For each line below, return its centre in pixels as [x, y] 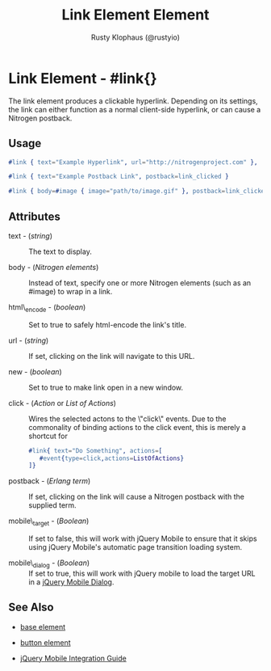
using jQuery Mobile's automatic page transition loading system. [135, 547]
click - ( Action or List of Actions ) [63, 403]
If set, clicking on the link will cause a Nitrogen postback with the [136, 497]
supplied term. [52, 505]
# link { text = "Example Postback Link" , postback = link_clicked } [119, 177]
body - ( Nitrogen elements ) [54, 267]
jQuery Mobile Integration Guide [73, 658]
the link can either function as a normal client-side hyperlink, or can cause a [135, 109]
